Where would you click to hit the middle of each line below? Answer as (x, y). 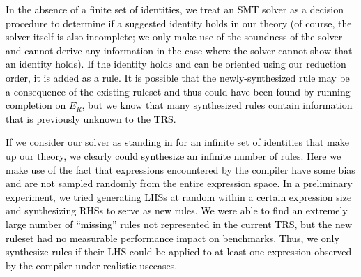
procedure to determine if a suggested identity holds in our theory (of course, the (179, 23)
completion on (36, 105)
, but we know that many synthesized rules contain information (217, 105)
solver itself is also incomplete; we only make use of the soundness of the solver (174, 37)
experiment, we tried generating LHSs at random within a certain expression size (179, 196)
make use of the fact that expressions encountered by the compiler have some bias (180, 169)
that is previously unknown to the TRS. (91, 118)
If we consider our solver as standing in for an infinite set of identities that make (177, 142)
